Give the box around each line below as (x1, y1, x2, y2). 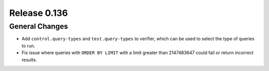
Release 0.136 (9, 7, 68, 18)
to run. (21, 43, 35, 49)
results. (21, 57, 37, 63)
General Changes (9, 22, 68, 31)
